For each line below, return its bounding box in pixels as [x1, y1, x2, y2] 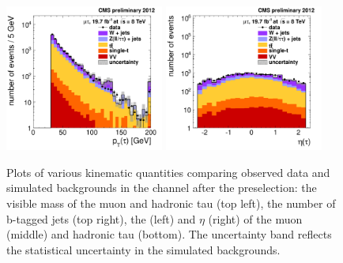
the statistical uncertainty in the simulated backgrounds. [6, 241, 281, 257]
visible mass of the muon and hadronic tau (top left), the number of [6, 194, 336, 211]
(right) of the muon [208, 210, 303, 227]
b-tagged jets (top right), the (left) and [6, 210, 196, 227]
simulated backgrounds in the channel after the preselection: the [6, 179, 317, 196]
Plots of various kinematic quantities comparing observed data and [6, 163, 330, 180]
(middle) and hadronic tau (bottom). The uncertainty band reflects [6, 226, 332, 242]
